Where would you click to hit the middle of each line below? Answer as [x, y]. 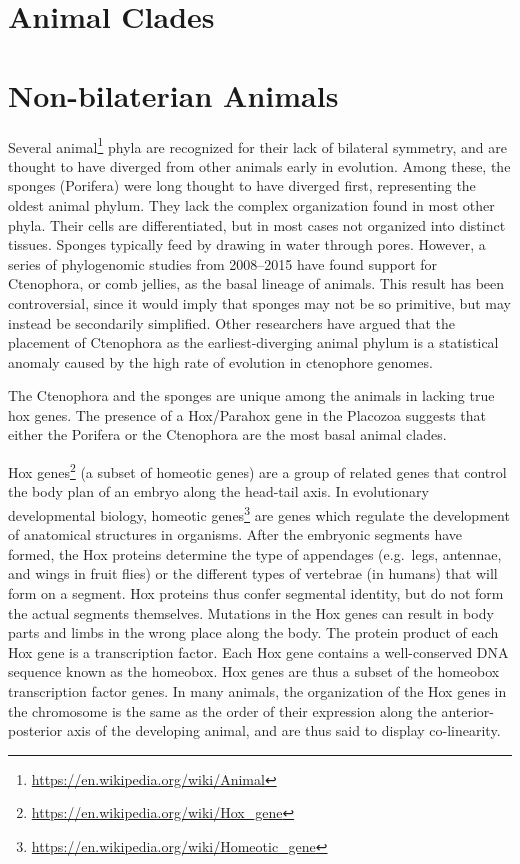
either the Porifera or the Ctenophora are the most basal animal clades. [227, 434]
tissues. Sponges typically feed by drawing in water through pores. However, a [247, 244]
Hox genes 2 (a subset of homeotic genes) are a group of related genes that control [257, 470]
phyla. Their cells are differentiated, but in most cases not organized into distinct [257, 224]
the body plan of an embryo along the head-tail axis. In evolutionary [218, 491]
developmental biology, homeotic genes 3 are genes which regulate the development [259, 513]
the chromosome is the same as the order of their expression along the [222, 710]
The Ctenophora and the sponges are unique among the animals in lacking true [251, 395]
